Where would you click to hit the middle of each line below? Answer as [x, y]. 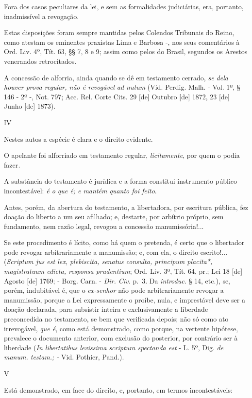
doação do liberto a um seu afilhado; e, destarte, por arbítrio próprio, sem [114, 217]
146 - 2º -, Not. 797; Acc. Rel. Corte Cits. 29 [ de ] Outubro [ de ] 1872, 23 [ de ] [117, 96]
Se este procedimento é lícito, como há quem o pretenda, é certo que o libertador [124, 242]
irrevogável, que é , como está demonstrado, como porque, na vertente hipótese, [121, 328]
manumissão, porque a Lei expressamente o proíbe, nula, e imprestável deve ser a [125, 299]
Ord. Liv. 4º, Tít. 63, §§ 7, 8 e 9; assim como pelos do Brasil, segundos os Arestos [126, 51]
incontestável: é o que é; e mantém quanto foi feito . [80, 190]
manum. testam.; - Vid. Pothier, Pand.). [64, 357]
